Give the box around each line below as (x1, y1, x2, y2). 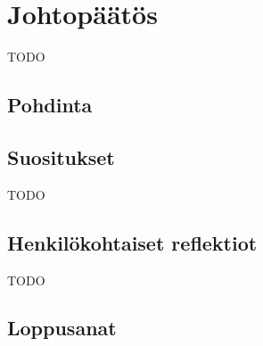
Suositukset (7, 143, 115, 170)
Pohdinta (7, 91, 93, 119)
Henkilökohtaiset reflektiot (7, 228, 258, 256)
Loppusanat (7, 314, 117, 342)
